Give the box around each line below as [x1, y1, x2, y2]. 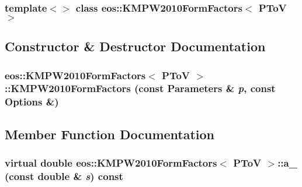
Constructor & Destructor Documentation [5, 37, 266, 55]
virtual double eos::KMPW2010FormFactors [5, 156, 217, 170]
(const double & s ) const [5, 168, 123, 183]
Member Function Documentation [5, 125, 215, 143]
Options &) [5, 94, 59, 109]
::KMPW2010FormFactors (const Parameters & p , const [5, 81, 276, 96]
